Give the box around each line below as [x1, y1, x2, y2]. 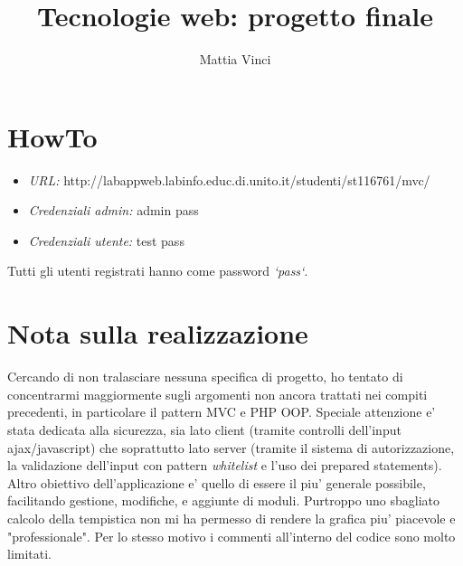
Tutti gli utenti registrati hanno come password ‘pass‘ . [7, 261, 308, 280]
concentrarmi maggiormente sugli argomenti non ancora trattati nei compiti [7, 384, 428, 403]
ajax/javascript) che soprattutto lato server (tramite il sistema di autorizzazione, [7, 438, 455, 457]
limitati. [7, 544, 52, 563]
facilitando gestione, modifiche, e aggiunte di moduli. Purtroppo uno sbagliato [7, 491, 440, 510]
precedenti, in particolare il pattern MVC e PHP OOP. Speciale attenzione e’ [7, 402, 436, 421]
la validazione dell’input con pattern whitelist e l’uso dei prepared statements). [7, 456, 442, 475]
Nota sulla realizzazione [7, 315, 308, 352]
